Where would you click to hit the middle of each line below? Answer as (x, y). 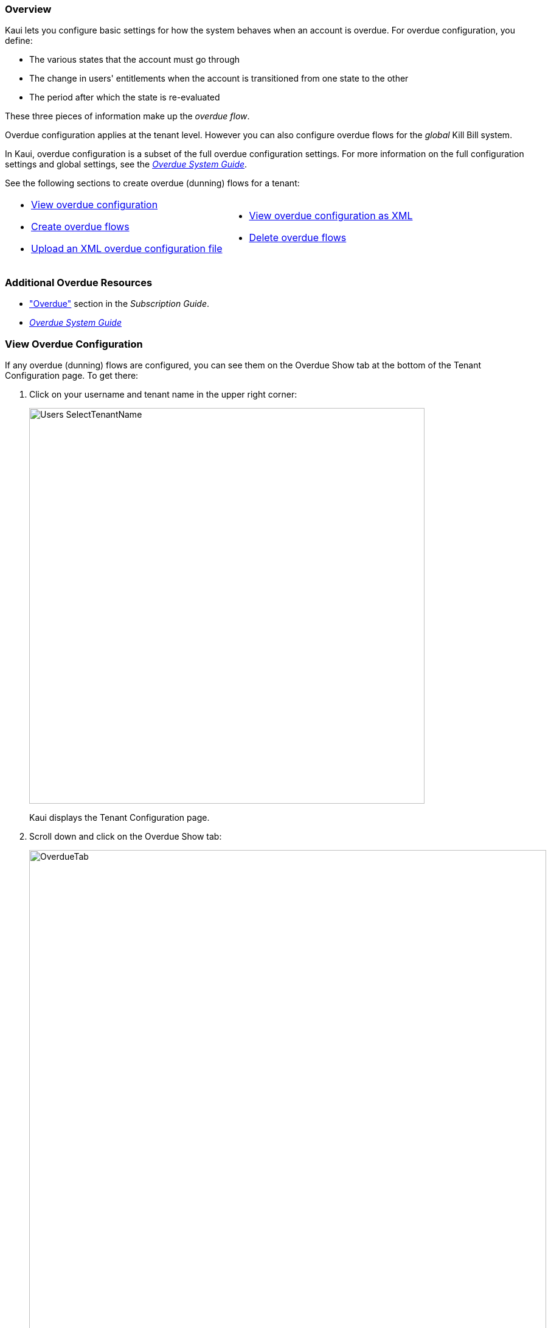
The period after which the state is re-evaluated (125, 97)
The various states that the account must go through (135, 60)
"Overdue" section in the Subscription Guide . (120, 304)
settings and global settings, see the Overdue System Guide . (126, 164)
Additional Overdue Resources (79, 282)
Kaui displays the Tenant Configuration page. (120, 817)
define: (19, 41)
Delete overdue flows (298, 238)
